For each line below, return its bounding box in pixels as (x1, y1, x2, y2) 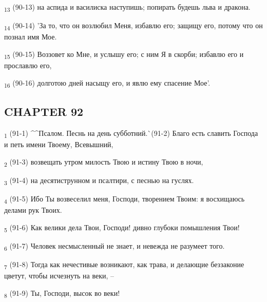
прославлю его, (4, 59, 52, 70)
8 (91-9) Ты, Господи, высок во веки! (4, 287, 120, 299)
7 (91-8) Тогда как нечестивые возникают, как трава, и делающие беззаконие (4, 258, 244, 271)
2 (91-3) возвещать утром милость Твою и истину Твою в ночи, (4, 156, 203, 168)
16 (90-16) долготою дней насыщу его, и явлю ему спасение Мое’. (4, 77, 211, 89)
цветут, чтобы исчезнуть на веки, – (4, 270, 115, 280)
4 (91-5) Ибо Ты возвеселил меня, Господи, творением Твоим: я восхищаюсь (4, 193, 245, 205)
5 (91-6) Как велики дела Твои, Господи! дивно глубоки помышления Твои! (4, 222, 240, 234)
